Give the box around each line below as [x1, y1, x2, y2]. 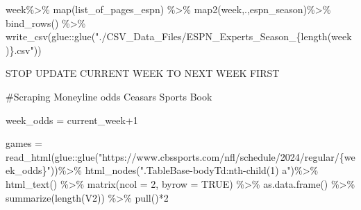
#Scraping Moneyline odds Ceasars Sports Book [6, 89, 212, 103]
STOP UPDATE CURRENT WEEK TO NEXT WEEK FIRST [6, 66, 280, 80]
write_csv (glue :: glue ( [6, 29, 96, 44]
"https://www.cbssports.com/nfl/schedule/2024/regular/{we [98, 149, 355, 164]
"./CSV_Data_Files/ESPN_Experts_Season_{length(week [95, 29, 352, 44]
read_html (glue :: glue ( [6, 149, 99, 164]
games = [6, 136, 42, 150]
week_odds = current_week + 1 [6, 112, 138, 127]
